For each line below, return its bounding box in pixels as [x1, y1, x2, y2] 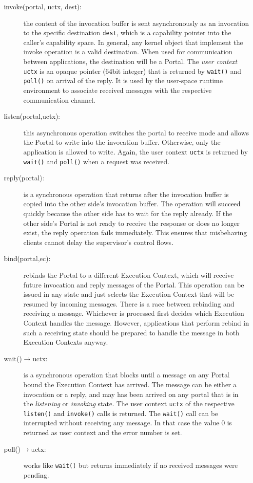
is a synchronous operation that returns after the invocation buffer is [23, 189, 229, 199]
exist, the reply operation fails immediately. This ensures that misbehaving [23, 227, 247, 238]
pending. [23, 469, 49, 480]
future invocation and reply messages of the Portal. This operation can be [23, 279, 244, 289]
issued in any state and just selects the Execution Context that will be [23, 289, 234, 299]
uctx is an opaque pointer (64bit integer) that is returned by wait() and [23, 66, 241, 76]
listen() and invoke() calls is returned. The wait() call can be [23, 408, 218, 418]
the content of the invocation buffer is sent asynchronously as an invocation [23, 18, 249, 28]
